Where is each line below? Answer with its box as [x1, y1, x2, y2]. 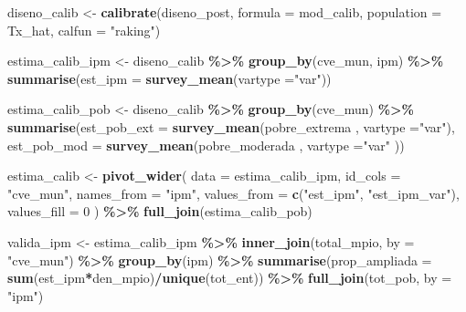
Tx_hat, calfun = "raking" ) [7, 20, 161, 39]
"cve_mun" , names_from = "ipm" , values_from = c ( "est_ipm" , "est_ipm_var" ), [7, 183, 460, 203]
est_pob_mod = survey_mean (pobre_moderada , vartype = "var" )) [7, 135, 405, 154]
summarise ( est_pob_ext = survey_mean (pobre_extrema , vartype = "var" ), [7, 117, 455, 136]
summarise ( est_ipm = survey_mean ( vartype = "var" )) [7, 68, 332, 88]
